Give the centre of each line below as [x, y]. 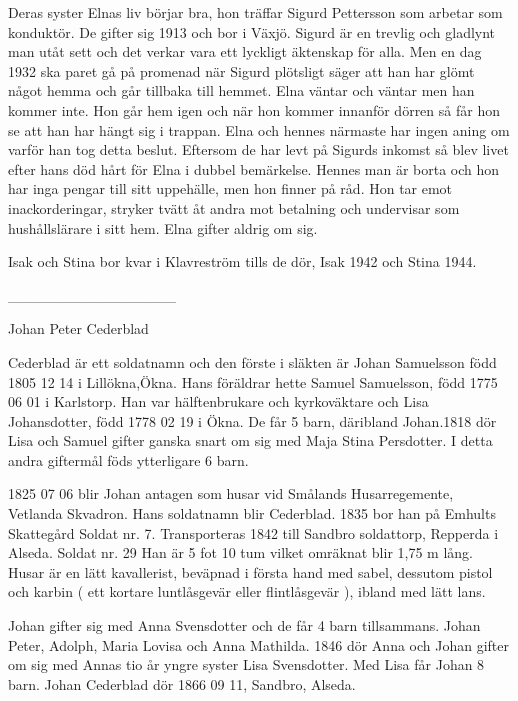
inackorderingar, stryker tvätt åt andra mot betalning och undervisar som [234, 207]
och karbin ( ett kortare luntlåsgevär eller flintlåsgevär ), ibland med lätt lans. [247, 591]
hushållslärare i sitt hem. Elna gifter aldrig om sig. [163, 227]
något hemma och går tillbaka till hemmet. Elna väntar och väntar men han [241, 90]
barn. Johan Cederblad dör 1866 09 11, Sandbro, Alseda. [182, 683]
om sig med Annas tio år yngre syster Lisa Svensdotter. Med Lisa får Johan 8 [246, 664]
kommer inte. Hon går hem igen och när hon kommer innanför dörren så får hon [254, 109]
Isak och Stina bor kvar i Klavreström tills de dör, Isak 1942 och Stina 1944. [242, 261]
